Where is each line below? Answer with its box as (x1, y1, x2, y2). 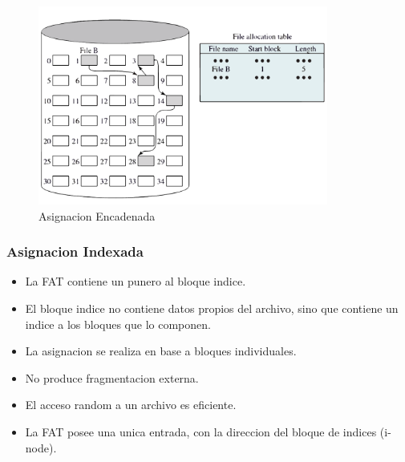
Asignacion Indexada (6, 241, 144, 261)
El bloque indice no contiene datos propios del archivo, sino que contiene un (25, 300, 399, 317)
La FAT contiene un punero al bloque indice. (25, 273, 246, 290)
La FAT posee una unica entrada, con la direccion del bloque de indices (25, 423, 377, 440)
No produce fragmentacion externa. (25, 369, 199, 386)
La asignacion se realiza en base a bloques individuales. (25, 342, 297, 359)
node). (25, 439, 57, 456)
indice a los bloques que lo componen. (25, 315, 211, 332)
